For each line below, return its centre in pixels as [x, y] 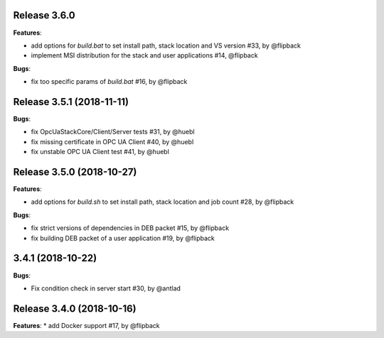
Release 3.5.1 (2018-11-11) [71, 102]
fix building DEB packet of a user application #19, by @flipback [123, 238]
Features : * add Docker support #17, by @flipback [86, 325]
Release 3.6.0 [44, 15]
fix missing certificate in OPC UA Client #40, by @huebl [112, 141]
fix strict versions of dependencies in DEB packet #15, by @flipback [130, 228]
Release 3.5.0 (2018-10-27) [75, 171]
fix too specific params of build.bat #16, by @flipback [109, 82]
